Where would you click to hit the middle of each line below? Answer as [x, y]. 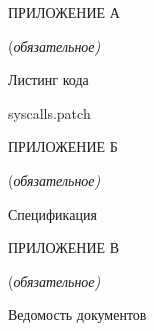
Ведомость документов [77, 314]
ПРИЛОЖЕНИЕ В [64, 247]
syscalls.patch [49, 112]
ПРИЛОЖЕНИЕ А [64, 12]
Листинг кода [48, 79]
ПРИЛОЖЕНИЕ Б [63, 146]
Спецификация [52, 213]
